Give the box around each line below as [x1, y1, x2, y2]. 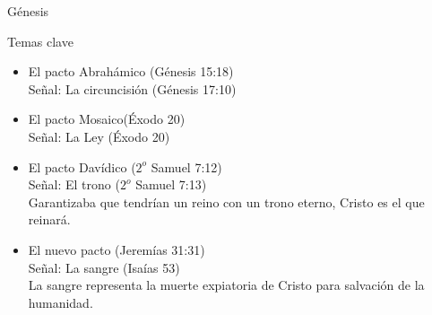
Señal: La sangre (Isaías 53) [28, 258, 180, 276]
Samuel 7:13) [135, 175, 207, 194]
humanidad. [28, 293, 93, 311]
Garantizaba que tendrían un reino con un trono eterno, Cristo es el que [28, 192, 425, 211]
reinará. [28, 210, 71, 229]
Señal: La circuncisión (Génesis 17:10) [28, 79, 237, 98]
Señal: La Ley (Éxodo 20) [28, 127, 170, 145]
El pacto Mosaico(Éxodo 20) [28, 109, 186, 128]
